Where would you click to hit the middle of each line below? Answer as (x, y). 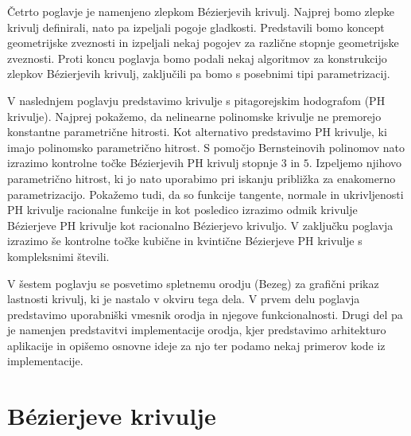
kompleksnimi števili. (58, 256)
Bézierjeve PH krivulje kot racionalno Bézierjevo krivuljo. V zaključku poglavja (200, 225)
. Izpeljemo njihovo (355, 163)
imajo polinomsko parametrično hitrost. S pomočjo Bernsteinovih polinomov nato (206, 147)
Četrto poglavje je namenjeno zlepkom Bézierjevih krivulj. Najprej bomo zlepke (201, 11)
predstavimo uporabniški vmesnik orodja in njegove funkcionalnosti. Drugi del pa (205, 314)
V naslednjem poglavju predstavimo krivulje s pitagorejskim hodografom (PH (196, 100)
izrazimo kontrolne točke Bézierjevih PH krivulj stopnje (143, 163)
